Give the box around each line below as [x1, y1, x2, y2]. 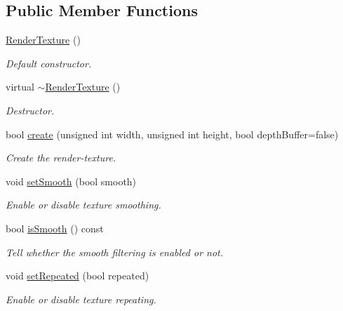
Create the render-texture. [6, 150, 116, 165]
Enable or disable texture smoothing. [6, 197, 161, 212]
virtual [6, 79, 34, 94]
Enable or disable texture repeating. [6, 291, 156, 306]
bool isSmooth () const [6, 220, 104, 235]
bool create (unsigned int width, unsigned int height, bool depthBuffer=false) [6, 126, 339, 141]
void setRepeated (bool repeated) [6, 268, 149, 283]
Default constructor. [6, 55, 92, 70]
